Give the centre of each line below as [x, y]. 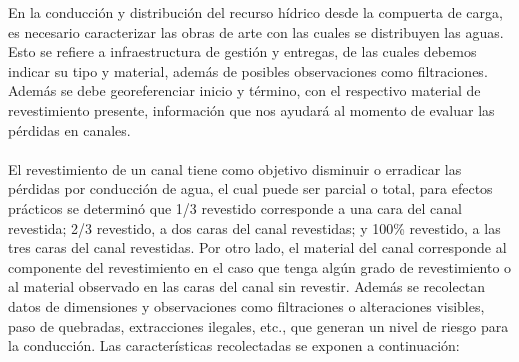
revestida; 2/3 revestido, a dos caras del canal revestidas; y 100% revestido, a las [254, 227]
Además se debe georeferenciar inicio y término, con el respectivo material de [244, 90]
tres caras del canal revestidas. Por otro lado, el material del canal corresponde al [257, 247]
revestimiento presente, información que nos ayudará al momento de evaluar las [251, 109]
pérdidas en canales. [69, 129]
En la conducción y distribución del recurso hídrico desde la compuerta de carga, [255, 12]
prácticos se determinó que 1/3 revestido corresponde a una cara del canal [235, 207]
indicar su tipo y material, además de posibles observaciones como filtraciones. [248, 70]
